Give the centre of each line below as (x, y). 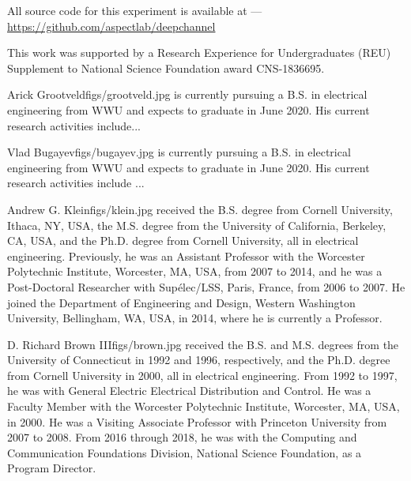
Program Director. (52, 468)
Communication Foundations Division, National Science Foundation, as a (185, 452)
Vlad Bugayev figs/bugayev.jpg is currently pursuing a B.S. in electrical (179, 152)
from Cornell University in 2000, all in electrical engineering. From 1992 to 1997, (202, 375)
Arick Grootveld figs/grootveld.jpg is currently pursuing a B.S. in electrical (187, 94)
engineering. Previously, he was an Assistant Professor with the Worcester (186, 256)
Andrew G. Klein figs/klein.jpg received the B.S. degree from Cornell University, (200, 209)
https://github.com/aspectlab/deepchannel (111, 26)
